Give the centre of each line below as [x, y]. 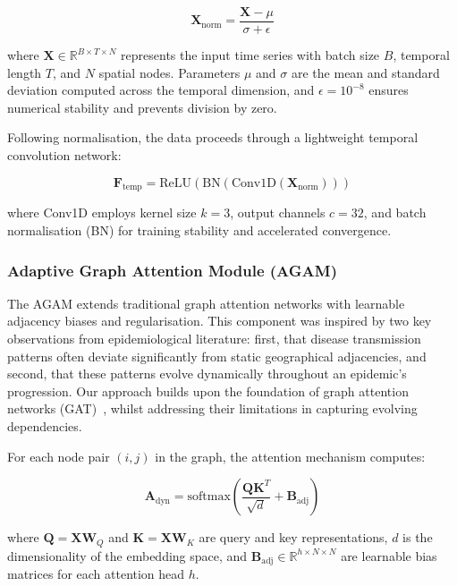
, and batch [395, 212]
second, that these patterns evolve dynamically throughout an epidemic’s [207, 374]
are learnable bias [389, 555]
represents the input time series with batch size [250, 55]
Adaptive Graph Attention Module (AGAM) [172, 270]
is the [418, 537]
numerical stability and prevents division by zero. [142, 107]
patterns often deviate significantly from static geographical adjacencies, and [217, 356]
